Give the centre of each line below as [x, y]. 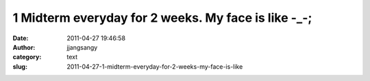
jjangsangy [82, 47]
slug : [20, 66]
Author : [24, 47]
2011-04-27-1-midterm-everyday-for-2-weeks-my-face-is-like [155, 66]
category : [27, 57]
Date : [21, 38]
